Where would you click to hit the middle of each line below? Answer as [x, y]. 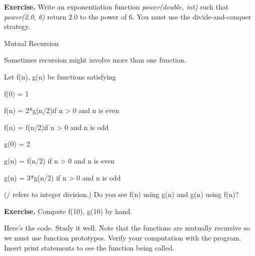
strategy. [17, 26]
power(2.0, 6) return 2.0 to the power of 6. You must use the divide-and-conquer [127, 16]
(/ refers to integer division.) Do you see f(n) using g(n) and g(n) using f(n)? [121, 194]
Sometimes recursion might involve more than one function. [95, 60]
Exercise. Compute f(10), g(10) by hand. [68, 211]
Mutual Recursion [31, 43]
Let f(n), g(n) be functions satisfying [60, 76]
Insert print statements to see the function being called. [89, 247]
